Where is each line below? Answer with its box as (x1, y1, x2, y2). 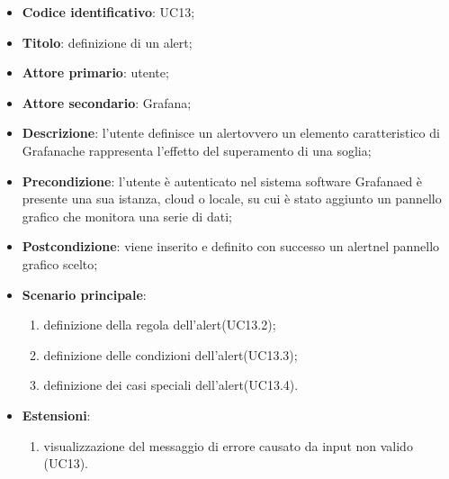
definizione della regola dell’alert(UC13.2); (43, 315, 276, 334)
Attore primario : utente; (22, 63, 169, 82)
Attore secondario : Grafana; (22, 93, 192, 112)
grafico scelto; (22, 254, 98, 273)
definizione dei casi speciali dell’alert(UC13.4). (43, 375, 299, 394)
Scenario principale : (22, 285, 147, 303)
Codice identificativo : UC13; (22, 3, 195, 21)
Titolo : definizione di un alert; (22, 32, 193, 51)
